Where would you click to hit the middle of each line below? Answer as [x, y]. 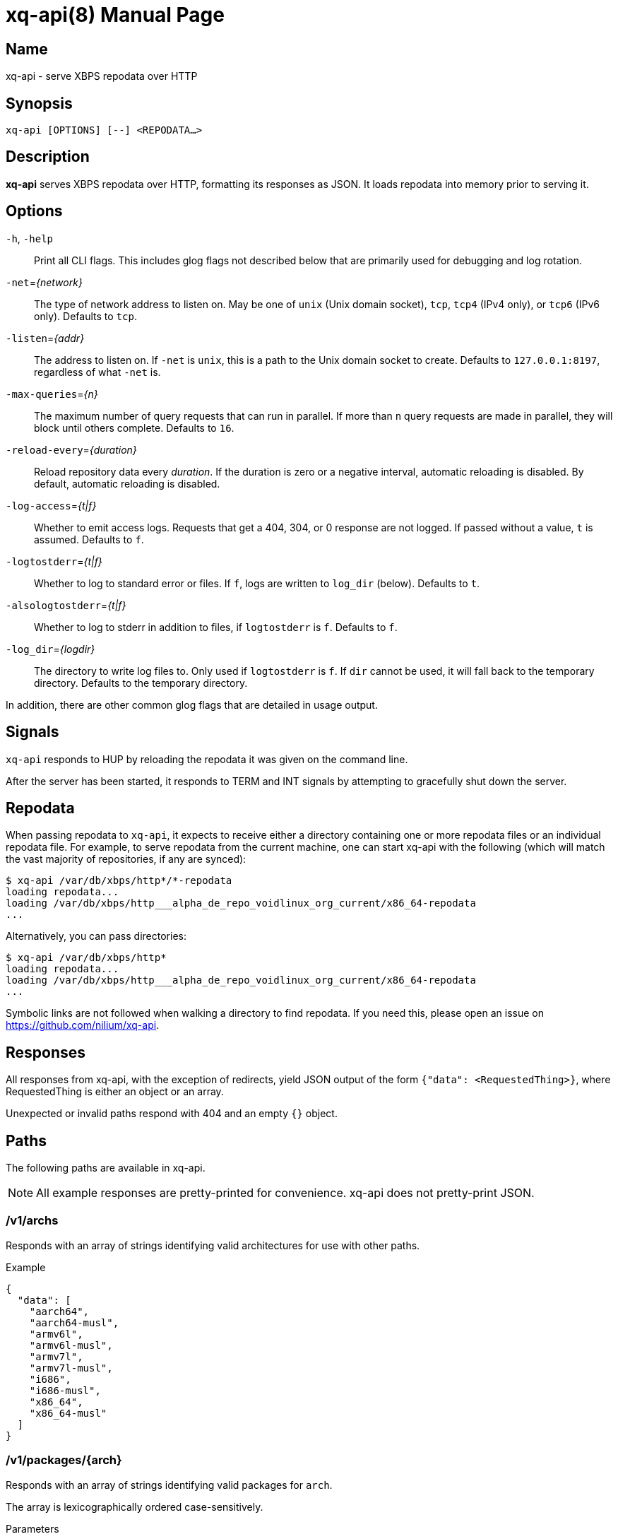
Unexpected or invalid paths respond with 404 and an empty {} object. [172, 1114]
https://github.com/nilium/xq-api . [83, 1025]
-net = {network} [44, 282]
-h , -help [29, 238]
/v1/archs [32, 1221]
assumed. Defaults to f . [89, 539]
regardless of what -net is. [97, 372]
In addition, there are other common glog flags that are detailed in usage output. [192, 704]
